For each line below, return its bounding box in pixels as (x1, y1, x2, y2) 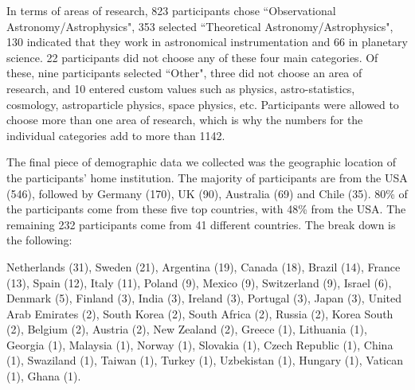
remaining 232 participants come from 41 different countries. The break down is (6, 216, 396, 232)
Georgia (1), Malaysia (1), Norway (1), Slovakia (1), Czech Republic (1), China (6, 336, 393, 353)
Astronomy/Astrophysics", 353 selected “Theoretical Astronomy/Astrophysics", (6, 18, 393, 34)
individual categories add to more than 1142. (6, 127, 225, 143)
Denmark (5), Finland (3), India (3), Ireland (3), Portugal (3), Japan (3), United (6, 290, 402, 306)
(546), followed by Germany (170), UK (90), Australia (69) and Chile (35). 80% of (6, 185, 408, 201)
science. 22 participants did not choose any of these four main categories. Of (6, 49, 378, 65)
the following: (6, 232, 72, 248)
